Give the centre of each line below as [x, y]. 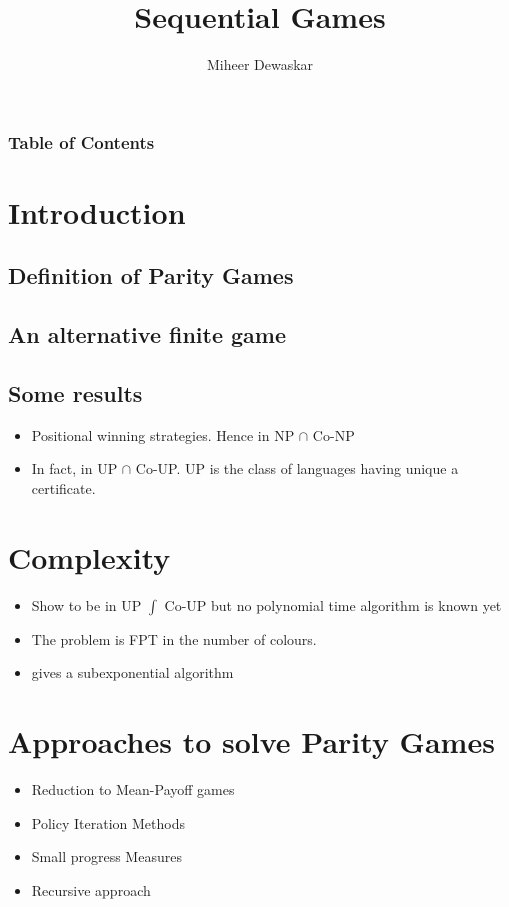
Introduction [97, 211]
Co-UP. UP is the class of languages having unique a [297, 468]
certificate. [63, 487]
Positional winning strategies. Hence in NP [163, 434]
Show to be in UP [86, 604]
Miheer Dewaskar [260, 64]
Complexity [89, 556]
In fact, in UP [74, 468]
